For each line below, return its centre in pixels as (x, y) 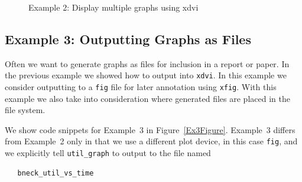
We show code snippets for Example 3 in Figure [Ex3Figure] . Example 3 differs (150, 129)
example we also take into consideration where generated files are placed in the (147, 98)
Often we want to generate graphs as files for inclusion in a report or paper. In (147, 63)
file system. (25, 110)
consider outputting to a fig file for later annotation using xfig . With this (141, 87)
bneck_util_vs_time (56, 173)
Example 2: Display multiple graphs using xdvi (113, 7)
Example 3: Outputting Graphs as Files (128, 39)
